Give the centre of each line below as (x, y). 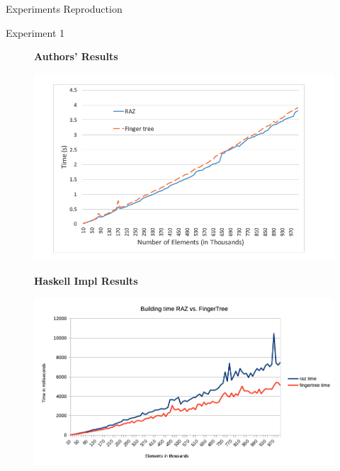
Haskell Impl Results (86, 281)
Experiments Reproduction (64, 8)
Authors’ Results (76, 56)
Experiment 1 (35, 32)
